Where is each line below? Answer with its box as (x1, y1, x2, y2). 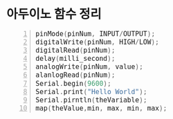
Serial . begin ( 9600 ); (35, 79, 112, 88)
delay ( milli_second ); (35, 55, 116, 63)
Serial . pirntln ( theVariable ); (35, 95, 147, 104)
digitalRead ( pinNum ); (35, 46, 116, 55)
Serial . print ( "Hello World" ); (35, 87, 147, 96)
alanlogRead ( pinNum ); (35, 71, 116, 80)
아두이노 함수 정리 (6, 6, 102, 22)
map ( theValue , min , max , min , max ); (35, 104, 167, 113)
